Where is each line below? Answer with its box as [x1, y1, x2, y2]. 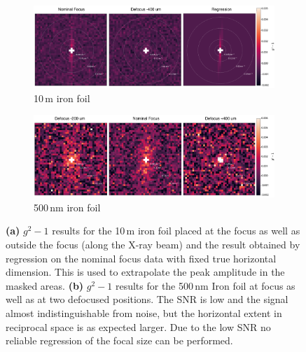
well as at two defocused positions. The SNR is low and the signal [6, 292, 288, 307]
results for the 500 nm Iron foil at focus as [115, 278, 295, 293]
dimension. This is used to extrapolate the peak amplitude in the [6, 265, 285, 279]
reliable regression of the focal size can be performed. [6, 333, 233, 348]
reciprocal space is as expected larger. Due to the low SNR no [6, 319, 271, 334]
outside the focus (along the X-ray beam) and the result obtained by [6, 237, 300, 251]
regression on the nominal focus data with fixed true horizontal [6, 251, 277, 265]
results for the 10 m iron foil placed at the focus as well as [52, 223, 300, 238]
